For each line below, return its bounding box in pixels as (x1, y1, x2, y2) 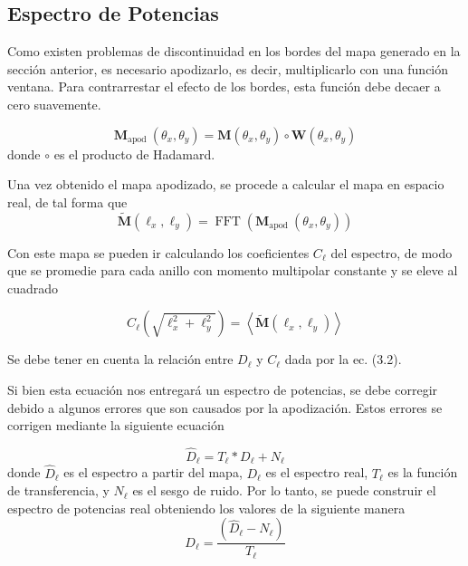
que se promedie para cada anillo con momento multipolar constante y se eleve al (7, 261, 458, 280)
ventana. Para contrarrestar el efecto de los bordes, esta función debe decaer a (7, 77, 441, 96)
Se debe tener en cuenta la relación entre (7, 350, 234, 369)
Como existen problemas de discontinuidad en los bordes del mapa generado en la (7, 42, 461, 61)
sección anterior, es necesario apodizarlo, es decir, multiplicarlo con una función (7, 59, 449, 78)
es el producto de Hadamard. (53, 144, 215, 163)
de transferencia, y (7, 481, 110, 500)
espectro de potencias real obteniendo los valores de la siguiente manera (7, 498, 406, 517)
